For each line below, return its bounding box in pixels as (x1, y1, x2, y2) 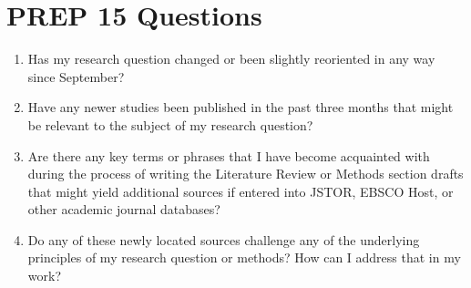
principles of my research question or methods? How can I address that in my (27, 248, 461, 267)
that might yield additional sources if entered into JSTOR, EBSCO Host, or (27, 181, 454, 201)
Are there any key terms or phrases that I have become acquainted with (27, 146, 430, 165)
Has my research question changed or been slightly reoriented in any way (27, 49, 435, 68)
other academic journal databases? (27, 200, 220, 219)
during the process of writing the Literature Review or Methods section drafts (27, 164, 464, 183)
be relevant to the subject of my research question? (27, 115, 313, 134)
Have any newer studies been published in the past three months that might (27, 98, 454, 117)
